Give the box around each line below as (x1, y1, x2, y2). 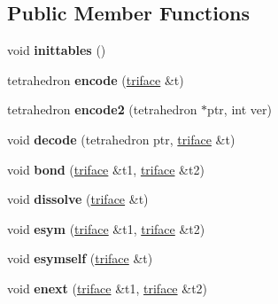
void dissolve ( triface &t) (7, 190, 149, 208)
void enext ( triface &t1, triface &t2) (7, 278, 208, 297)
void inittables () (7, 41, 106, 59)
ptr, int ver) (207, 100, 272, 119)
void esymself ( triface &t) (7, 249, 153, 268)
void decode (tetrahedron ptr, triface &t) (7, 129, 236, 148)
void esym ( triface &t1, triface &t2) (7, 219, 205, 238)
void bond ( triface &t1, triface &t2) (7, 160, 205, 178)
